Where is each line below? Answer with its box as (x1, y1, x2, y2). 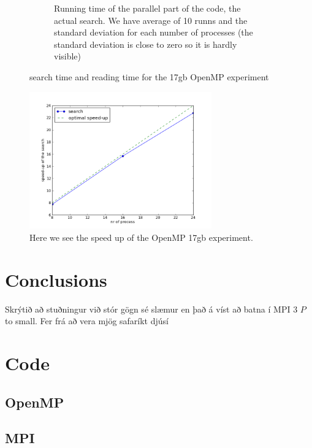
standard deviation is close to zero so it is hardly (54, 37, 237, 50)
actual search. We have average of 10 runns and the (54, 13, 248, 26)
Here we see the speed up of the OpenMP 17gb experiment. (29, 230, 253, 243)
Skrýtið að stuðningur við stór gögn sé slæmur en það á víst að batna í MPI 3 (5, 302, 298, 315)
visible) (54, 50, 82, 63)
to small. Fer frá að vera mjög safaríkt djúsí (5, 314, 169, 327)
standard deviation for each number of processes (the (54, 26, 253, 39)
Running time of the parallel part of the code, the (54, 2, 241, 14)
